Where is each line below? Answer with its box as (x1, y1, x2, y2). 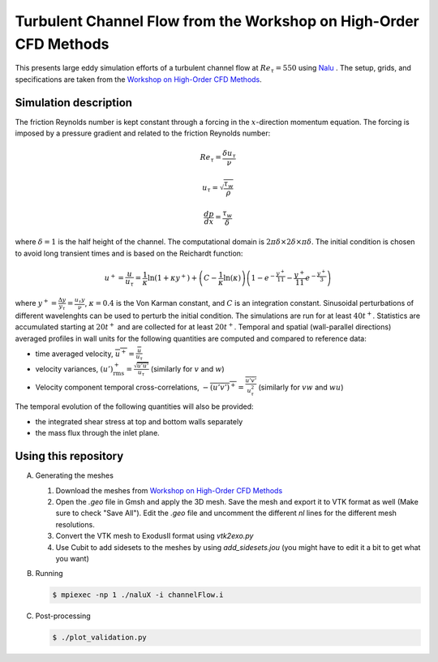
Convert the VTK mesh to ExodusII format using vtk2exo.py (55, 531, 254, 541)
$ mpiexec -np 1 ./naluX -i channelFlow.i (52, 591, 224, 600)
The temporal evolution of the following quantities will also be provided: (15, 402, 254, 411)
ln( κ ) (223, 273, 242, 283)
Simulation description (15, 96, 133, 110)
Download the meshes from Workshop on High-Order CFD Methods (55, 485, 283, 495)
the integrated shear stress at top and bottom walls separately (35, 416, 243, 426)
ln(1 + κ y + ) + (147, 272, 198, 283)
